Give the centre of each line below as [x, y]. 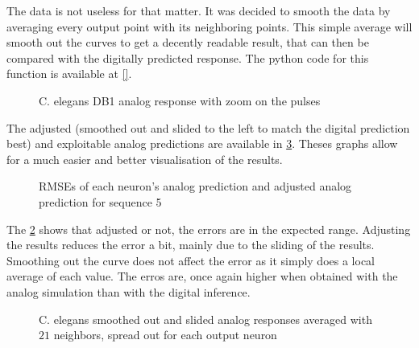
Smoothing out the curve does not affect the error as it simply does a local [191, 260]
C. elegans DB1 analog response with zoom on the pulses [180, 100]
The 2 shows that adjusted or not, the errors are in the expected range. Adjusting [209, 229]
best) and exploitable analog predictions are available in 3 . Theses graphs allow [202, 143]
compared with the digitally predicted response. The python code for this [188, 57]
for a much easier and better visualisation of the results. [145, 159]
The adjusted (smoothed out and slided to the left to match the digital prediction [208, 127]
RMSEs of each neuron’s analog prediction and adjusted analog [195, 186]
